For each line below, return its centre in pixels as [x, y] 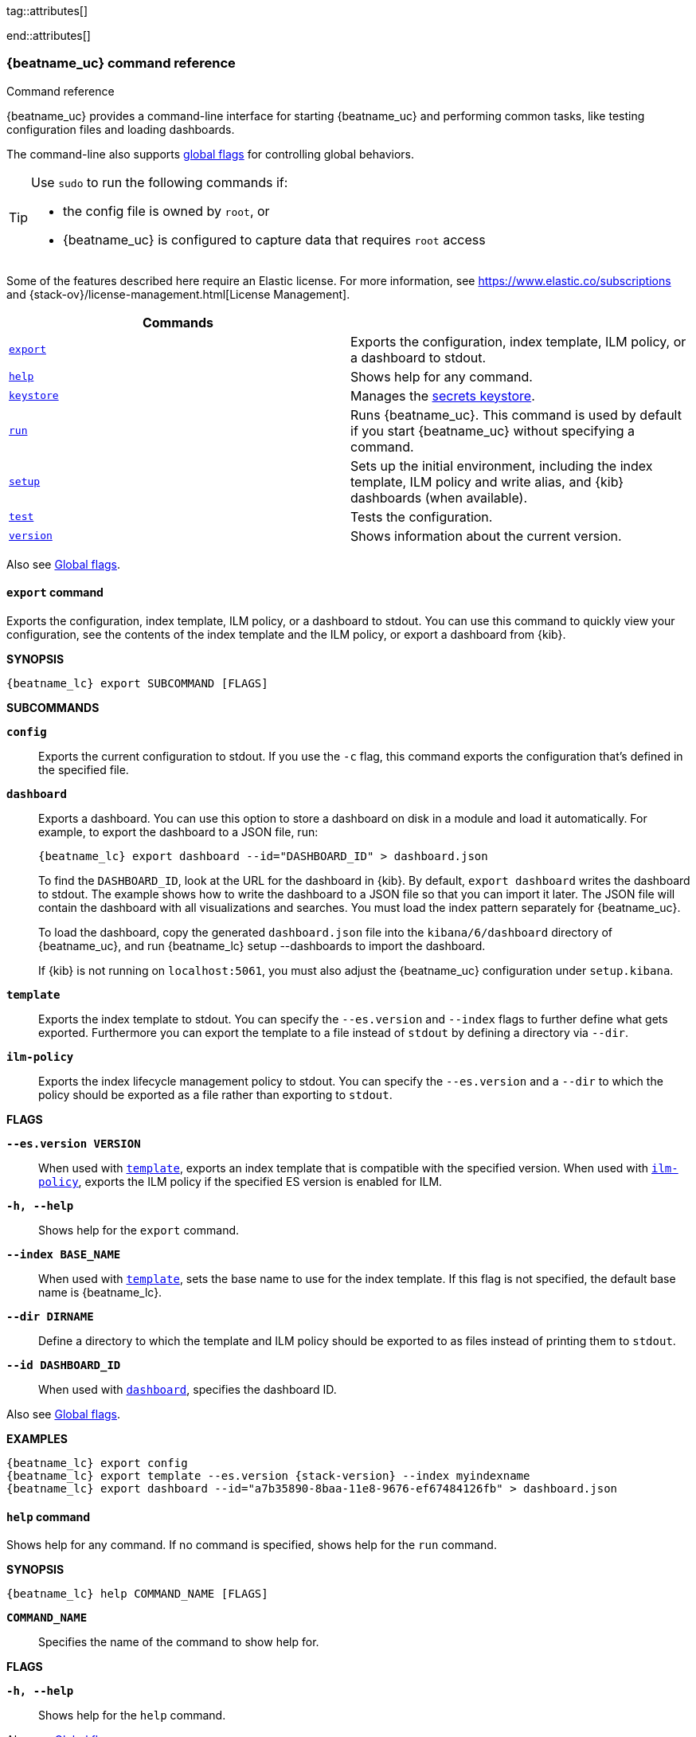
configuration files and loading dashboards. [121, 129]
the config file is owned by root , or [166, 211]
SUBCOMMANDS [53, 707]
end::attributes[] [49, 35]
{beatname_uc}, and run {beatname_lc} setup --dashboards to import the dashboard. [262, 945]
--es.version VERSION [74, 1143]
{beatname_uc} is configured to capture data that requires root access [274, 239]
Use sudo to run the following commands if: [160, 182]
